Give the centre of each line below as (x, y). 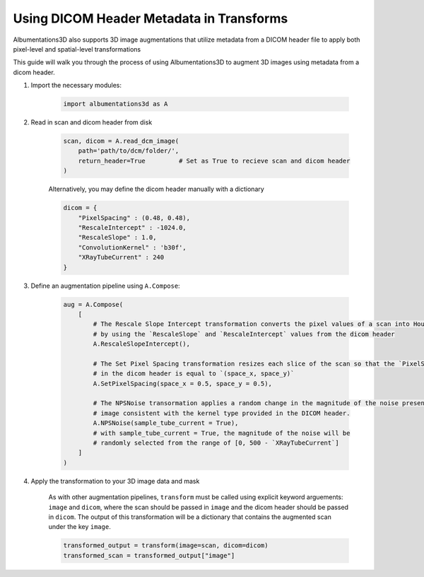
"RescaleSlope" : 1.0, (117, 238)
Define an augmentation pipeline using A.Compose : (105, 286)
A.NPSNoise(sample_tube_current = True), (166, 423)
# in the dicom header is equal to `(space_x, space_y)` (194, 374)
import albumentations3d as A (116, 104)
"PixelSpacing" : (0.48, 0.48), (134, 218)
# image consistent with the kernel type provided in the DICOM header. (222, 413)
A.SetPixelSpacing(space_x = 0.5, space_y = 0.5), (182, 383)
